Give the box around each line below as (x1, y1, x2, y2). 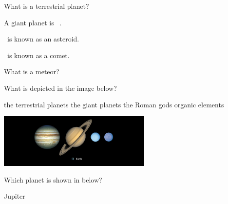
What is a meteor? (4, 66, 59, 77)
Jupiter (4, 191, 25, 201)
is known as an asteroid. (7, 34, 79, 44)
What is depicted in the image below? (4, 82, 117, 93)
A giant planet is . (4, 17, 62, 27)
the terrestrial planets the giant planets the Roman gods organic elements (4, 99, 224, 109)
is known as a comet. (7, 50, 70, 60)
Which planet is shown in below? (4, 174, 102, 184)
